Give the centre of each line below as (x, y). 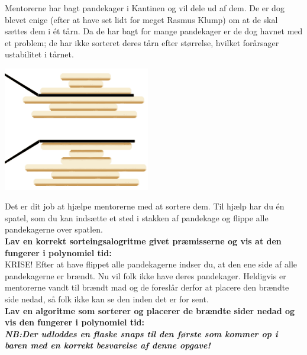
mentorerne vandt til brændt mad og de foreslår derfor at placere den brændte (147, 287)
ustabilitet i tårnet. (39, 54)
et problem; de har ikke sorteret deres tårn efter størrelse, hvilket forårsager (142, 42)
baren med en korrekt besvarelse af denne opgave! (108, 345)
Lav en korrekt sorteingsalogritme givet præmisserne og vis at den (143, 241)
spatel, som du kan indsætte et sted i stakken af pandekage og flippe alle (137, 217)
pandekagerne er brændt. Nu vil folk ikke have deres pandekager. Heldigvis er (146, 275)
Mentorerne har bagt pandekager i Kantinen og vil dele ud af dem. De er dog (145, 8)
